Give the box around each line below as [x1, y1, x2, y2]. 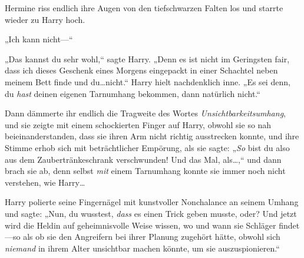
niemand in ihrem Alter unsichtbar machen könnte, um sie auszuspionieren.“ [5, 242, 280, 254]
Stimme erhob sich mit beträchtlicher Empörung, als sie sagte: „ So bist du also [5, 141, 290, 153]
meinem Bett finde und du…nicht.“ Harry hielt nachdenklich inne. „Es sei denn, [5, 75, 290, 88]
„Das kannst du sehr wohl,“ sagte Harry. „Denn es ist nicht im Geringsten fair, [5, 52, 290, 65]
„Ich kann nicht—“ [5, 33, 73, 45]
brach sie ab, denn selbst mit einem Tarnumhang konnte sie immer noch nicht [5, 165, 286, 177]
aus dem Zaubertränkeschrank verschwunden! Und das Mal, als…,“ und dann [5, 153, 282, 165]
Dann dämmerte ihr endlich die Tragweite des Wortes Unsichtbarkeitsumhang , [5, 107, 286, 119]
